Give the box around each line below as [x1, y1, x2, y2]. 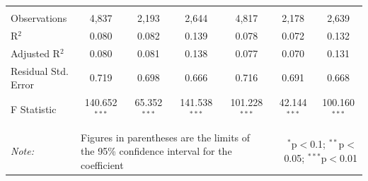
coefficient [81, 157, 124, 172]
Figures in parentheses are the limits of [81, 129, 251, 144]
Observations [11, 11, 67, 25]
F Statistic [11, 101, 57, 116]
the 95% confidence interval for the [81, 144, 232, 158]
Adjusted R [11, 45, 60, 60]
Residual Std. [11, 63, 69, 78]
